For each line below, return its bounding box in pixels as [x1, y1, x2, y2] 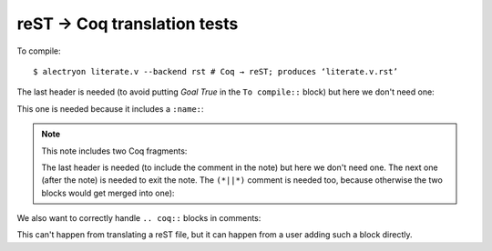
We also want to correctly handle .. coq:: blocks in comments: [16, 213, 261, 224]
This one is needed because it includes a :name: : [16, 103, 204, 114]
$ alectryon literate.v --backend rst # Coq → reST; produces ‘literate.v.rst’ [33, 66, 398, 76]
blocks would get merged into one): [41, 187, 175, 198]
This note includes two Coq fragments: [41, 146, 188, 156]
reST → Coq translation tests [16, 14, 239, 34]
